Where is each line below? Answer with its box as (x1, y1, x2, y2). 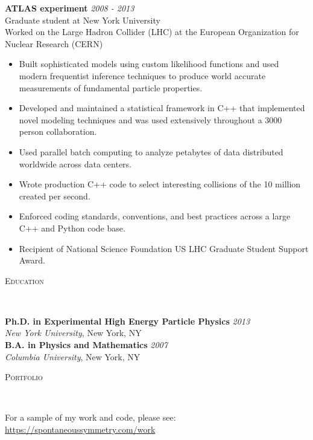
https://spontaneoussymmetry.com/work (5, 423, 156, 436)
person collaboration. (19, 125, 97, 138)
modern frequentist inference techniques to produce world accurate (19, 69, 266, 82)
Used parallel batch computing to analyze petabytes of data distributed (19, 145, 283, 158)
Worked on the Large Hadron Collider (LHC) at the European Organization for (5, 25, 299, 38)
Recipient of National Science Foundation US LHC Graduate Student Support (19, 242, 309, 254)
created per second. (19, 189, 90, 202)
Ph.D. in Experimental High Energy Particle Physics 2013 (5, 314, 250, 327)
